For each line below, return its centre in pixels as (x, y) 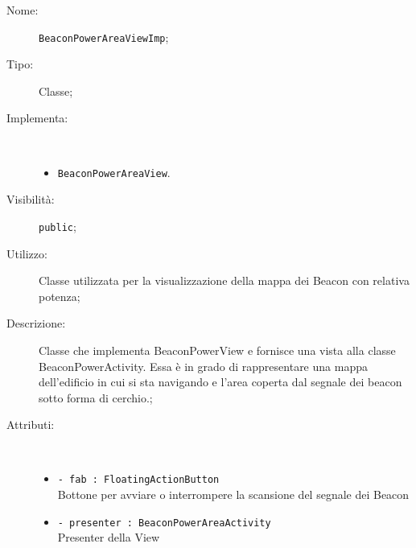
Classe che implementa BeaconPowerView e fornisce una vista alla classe (217, 350)
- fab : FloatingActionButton (138, 480)
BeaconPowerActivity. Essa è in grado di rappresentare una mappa (203, 366)
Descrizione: (36, 323)
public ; (58, 226)
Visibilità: (31, 199)
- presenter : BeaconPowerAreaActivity (164, 523)
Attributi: (31, 424)
